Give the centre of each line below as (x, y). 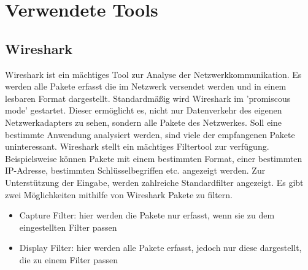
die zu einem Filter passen (68, 259)
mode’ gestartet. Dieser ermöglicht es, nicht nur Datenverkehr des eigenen (144, 110)
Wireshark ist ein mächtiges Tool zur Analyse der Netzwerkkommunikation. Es (153, 74)
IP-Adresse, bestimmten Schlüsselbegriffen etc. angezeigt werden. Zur (135, 170)
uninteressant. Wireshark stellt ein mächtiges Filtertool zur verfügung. (137, 146)
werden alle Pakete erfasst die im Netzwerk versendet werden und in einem (146, 86)
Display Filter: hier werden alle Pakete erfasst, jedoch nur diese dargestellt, (160, 248)
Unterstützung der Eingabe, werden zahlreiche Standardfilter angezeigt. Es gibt (154, 182)
